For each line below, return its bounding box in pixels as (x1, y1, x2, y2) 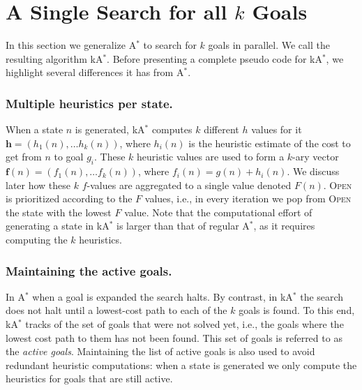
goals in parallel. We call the (208, 38, 330, 52)
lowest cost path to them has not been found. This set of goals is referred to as (6, 330, 342, 345)
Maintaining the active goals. (6, 262, 172, 279)
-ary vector (292, 149, 339, 164)
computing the (6, 232, 68, 247)
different (204, 122, 239, 137)
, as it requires (253, 218, 315, 233)
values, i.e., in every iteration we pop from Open (144, 191, 352, 206)
